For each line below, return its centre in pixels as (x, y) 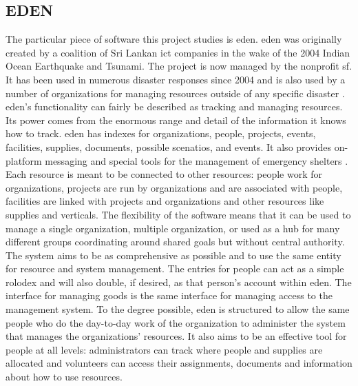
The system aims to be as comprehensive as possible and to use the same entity (173, 255)
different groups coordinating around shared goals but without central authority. (175, 242)
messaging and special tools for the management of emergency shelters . (197, 160)
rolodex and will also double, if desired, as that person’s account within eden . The (179, 282)
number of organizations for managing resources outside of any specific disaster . (175, 93)
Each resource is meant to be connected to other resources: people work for (164, 174)
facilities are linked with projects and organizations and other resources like (165, 201)
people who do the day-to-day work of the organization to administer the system (176, 322)
